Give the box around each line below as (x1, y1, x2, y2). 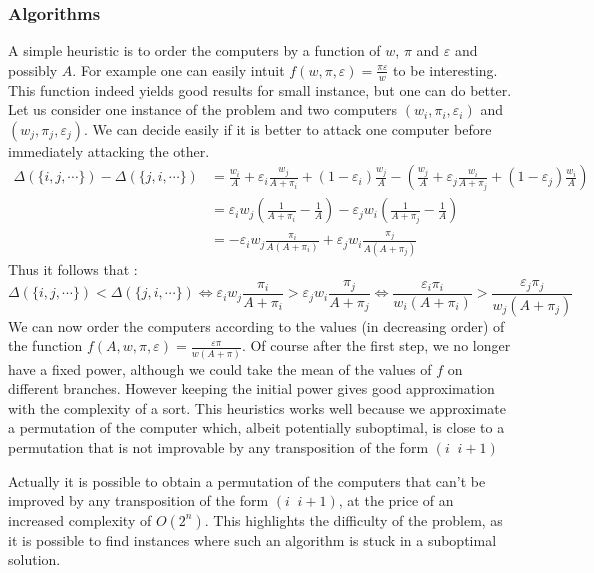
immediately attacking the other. (8, 140, 210, 161)
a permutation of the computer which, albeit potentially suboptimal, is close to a (8, 417, 505, 438)
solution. (8, 549, 61, 570)
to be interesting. (393, 59, 498, 80)
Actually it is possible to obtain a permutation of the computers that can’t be (8, 470, 486, 491)
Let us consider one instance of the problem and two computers (8, 99, 398, 120)
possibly (8, 59, 58, 80)
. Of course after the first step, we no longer (241, 335, 511, 356)
